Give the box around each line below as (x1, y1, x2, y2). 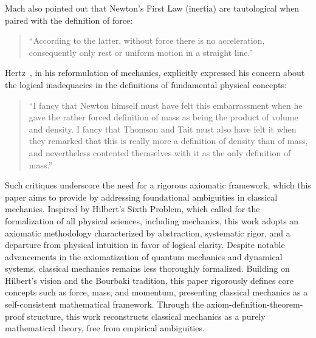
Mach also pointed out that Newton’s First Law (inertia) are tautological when (5, 2, 300, 14)
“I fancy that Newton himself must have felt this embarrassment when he (29, 98, 303, 111)
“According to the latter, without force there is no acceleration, (29, 34, 265, 47)
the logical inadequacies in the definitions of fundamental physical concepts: (5, 78, 287, 91)
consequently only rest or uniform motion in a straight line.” (29, 46, 253, 58)
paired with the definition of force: (5, 13, 133, 26)
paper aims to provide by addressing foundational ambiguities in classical (5, 190, 278, 203)
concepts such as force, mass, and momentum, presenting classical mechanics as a (5, 286, 308, 298)
